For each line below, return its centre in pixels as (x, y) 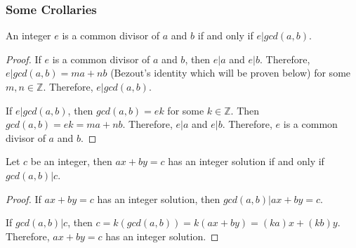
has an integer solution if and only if (246, 161)
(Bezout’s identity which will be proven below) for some (231, 73)
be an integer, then (71, 161)
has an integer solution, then (159, 198)
